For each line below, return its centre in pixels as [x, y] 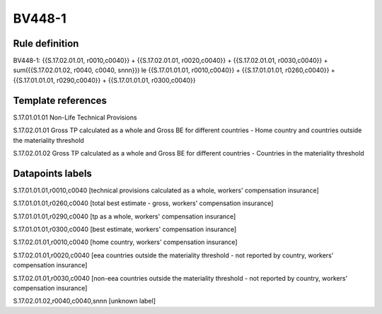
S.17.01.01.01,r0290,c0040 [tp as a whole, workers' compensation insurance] [125, 216]
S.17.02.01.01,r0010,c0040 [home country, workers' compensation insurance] [125, 242]
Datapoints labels [52, 173]
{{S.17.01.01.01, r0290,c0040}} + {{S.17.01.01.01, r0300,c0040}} [104, 80]
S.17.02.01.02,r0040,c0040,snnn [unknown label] [84, 301]
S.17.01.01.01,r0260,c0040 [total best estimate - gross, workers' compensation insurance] [143, 203]
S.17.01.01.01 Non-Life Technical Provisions [75, 117]
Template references [60, 100]
